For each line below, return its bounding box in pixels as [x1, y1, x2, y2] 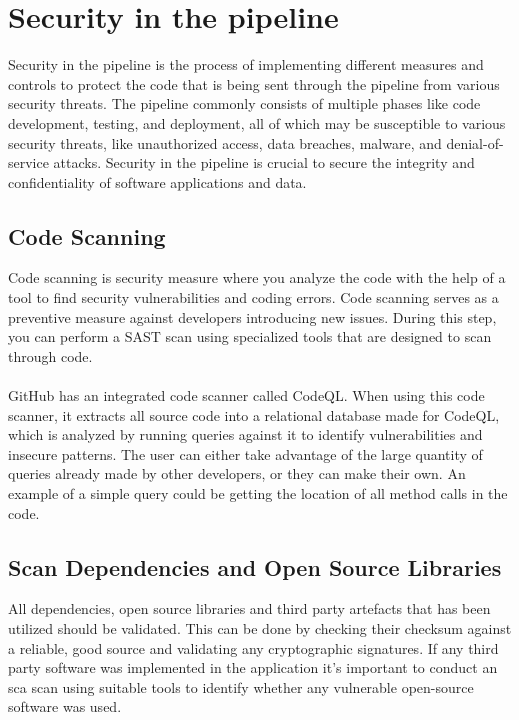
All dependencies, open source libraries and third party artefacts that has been [8, 598, 491, 619]
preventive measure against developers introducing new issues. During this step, [8, 306, 497, 327]
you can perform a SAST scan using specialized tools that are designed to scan [8, 326, 492, 347]
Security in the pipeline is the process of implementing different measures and [8, 54, 484, 75]
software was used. [8, 696, 122, 717]
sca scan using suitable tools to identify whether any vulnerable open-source [8, 676, 474, 697]
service [8, 152, 49, 173]
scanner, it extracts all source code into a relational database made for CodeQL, [8, 404, 500, 425]
